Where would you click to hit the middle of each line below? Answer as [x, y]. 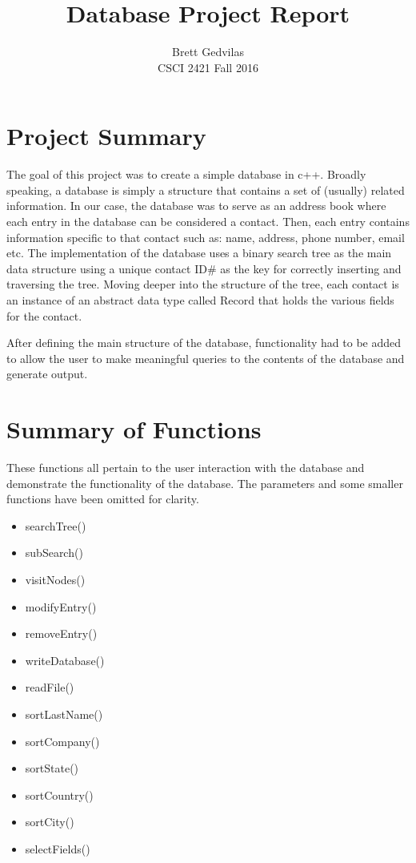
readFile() [50, 687]
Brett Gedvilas [208, 52]
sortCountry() [59, 794]
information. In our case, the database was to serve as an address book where [196, 206]
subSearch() [54, 552]
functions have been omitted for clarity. [103, 499]
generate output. [47, 374]
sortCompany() [62, 741]
